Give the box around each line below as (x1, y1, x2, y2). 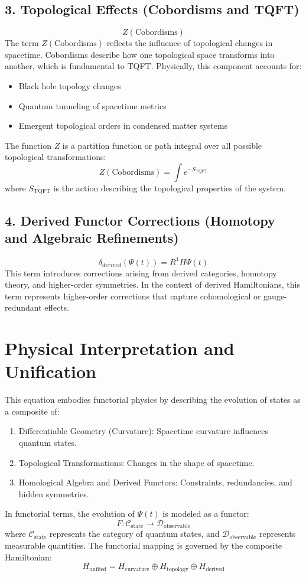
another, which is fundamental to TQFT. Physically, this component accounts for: (5, 60, 302, 72)
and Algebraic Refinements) (5, 229, 179, 247)
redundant (5, 301, 42, 314)
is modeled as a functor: (162, 507, 249, 520)
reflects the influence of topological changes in (106, 37, 273, 49)
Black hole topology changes (18, 79, 121, 92)
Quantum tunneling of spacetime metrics (18, 99, 167, 112)
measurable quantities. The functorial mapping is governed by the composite (5, 539, 282, 551)
